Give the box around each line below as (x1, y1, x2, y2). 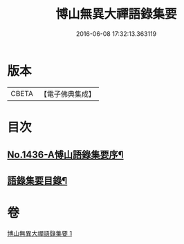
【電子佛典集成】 (39, 89, 95, 99)
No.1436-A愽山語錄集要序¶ (7, 149, 124, 161)
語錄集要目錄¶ (7, 174, 68, 187)
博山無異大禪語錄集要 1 (7, 229, 73, 237)
